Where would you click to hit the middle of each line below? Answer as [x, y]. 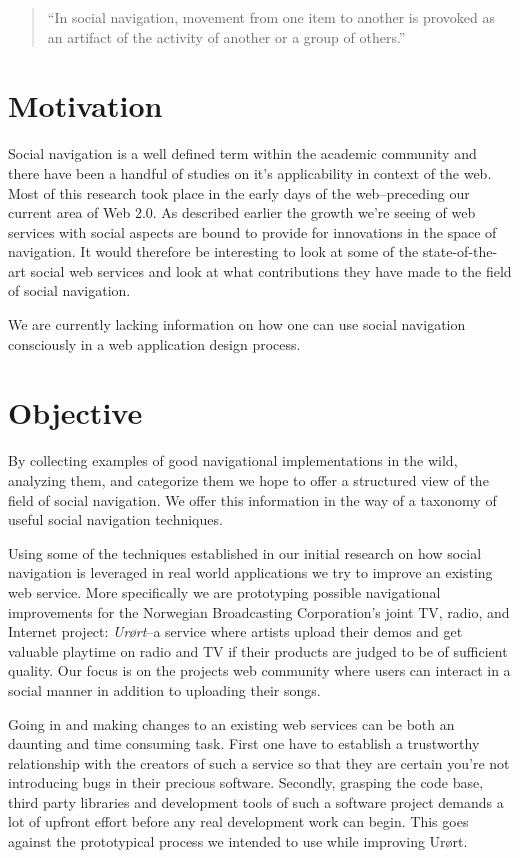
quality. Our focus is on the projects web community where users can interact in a [259, 670]
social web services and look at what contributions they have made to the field [271, 270]
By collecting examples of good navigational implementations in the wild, [233, 460]
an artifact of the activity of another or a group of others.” [226, 36]
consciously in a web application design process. [154, 343]
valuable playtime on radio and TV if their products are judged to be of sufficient [258, 650]
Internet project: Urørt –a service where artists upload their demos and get [235, 631]
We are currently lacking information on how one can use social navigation [237, 324]
